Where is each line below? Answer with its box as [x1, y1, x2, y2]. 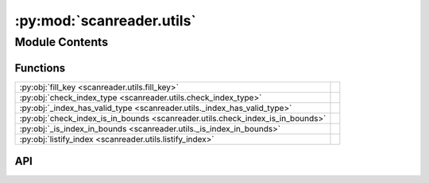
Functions [14, 61, 66, 74]
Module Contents [14, 35, 109, 49]
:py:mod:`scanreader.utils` [14, 12, 196, 29]
